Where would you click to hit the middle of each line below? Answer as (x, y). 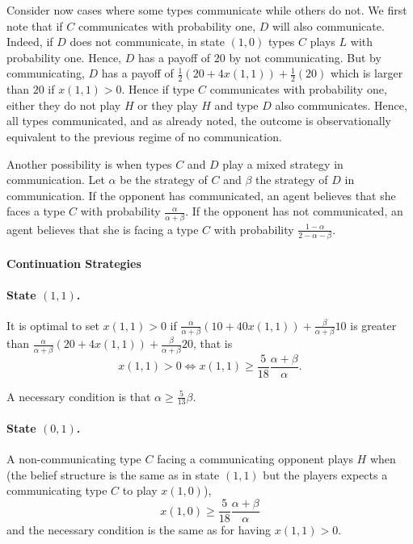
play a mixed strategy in (283, 163)
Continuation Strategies (74, 263)
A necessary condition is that (79, 396)
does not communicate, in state (147, 42)
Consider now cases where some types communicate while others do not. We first (207, 10)
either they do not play (64, 105)
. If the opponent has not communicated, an (294, 211)
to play (140, 490)
